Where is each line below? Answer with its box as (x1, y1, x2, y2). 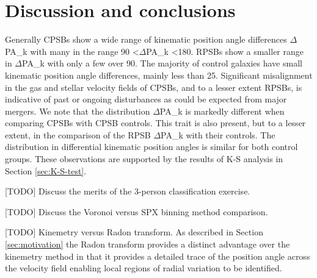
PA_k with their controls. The (161, 128, 275, 141)
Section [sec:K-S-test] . (5, 164, 87, 177)
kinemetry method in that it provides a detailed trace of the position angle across (5, 249, 310, 262)
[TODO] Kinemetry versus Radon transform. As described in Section (5, 226, 263, 238)
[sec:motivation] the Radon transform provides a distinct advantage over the (5, 238, 290, 251)
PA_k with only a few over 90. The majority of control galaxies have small (22, 57, 302, 69)
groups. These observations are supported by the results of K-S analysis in (5, 152, 283, 165)
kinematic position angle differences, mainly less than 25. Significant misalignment (5, 68, 313, 81)
